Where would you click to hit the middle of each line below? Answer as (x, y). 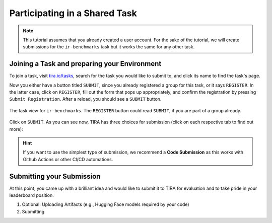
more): (16, 129)
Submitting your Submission (55, 176)
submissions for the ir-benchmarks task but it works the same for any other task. (109, 47)
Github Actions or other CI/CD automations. (68, 159)
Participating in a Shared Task (73, 13)
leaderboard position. (31, 195)
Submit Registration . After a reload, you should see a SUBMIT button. (85, 99)
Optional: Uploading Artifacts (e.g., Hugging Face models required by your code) (106, 204)
